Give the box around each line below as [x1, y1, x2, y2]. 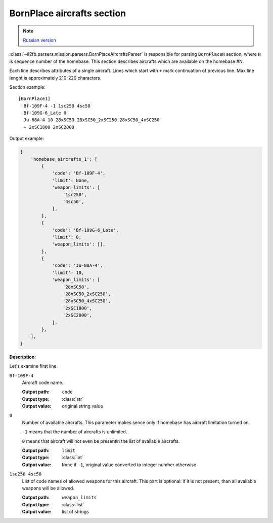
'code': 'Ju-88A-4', [52, 263, 103, 268]
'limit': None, [52, 178, 89, 183]
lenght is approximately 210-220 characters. [9, 75, 102, 81]
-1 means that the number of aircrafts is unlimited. [22, 429, 127, 435]
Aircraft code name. [22, 379, 64, 386]
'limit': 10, [52, 269, 84, 275]
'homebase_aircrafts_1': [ [30, 156, 98, 162]
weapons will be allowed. [22, 485, 74, 491]
